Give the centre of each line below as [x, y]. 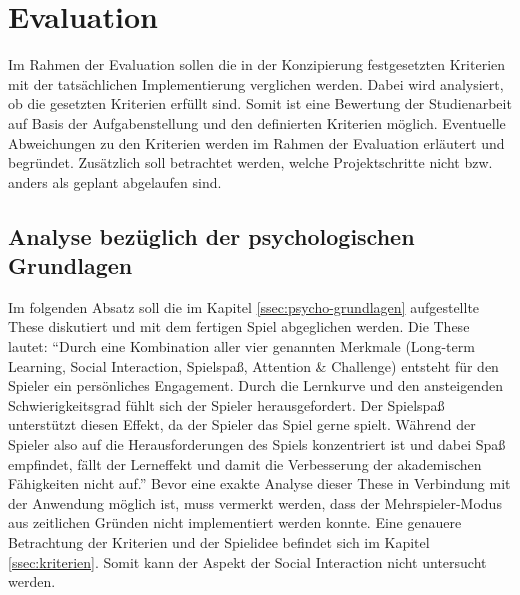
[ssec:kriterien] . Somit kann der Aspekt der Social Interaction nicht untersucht [247, 561]
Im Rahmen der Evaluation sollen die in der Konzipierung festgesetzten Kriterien [257, 64]
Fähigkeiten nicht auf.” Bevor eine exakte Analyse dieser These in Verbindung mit [259, 483]
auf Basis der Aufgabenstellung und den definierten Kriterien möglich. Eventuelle [257, 122]
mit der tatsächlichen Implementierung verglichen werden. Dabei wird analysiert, [256, 83]
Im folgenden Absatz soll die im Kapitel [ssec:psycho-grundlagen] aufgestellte [244, 306]
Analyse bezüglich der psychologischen [211, 235]
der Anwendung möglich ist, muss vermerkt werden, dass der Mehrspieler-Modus [255, 502]
